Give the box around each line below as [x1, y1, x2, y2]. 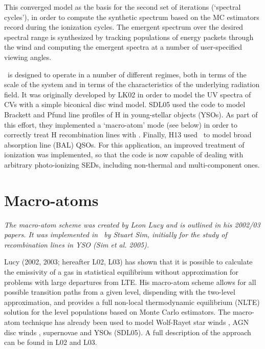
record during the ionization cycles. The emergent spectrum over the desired [4, 22, 244, 32]
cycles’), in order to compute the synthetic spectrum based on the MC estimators [4, 11, 259, 22]
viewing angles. [4, 51, 52, 62]
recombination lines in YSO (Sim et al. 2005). [4, 239, 149, 250]
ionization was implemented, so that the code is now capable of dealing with [4, 149, 244, 160]
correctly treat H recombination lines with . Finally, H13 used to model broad [4, 129, 252, 140]
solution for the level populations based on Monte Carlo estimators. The [4, 306, 231, 317]
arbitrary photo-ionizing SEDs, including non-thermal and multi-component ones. [4, 159, 260, 170]
